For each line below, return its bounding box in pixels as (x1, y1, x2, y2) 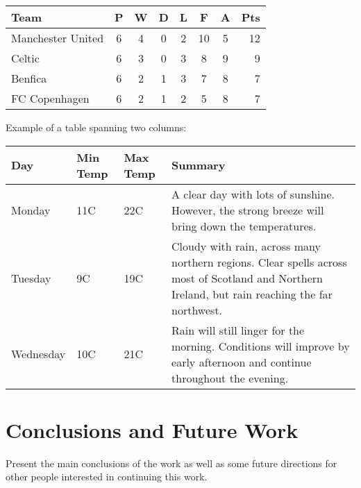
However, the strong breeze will (171, 201, 324, 218)
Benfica (11, 70, 47, 86)
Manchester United (11, 30, 104, 46)
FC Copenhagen (11, 90, 90, 106)
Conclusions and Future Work (6, 415, 299, 444)
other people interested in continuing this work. (6, 469, 208, 484)
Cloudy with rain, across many (171, 237, 321, 254)
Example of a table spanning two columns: (6, 120, 187, 134)
